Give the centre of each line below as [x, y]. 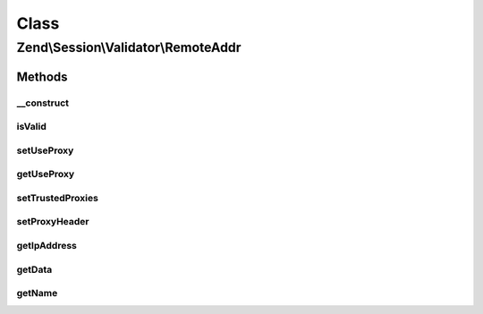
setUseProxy [45, 150]
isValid [31, 127]
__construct [43, 103]
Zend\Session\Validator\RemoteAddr [129, 47]
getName [37, 293]
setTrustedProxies [57, 198]
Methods [42, 76]
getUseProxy [46, 174]
